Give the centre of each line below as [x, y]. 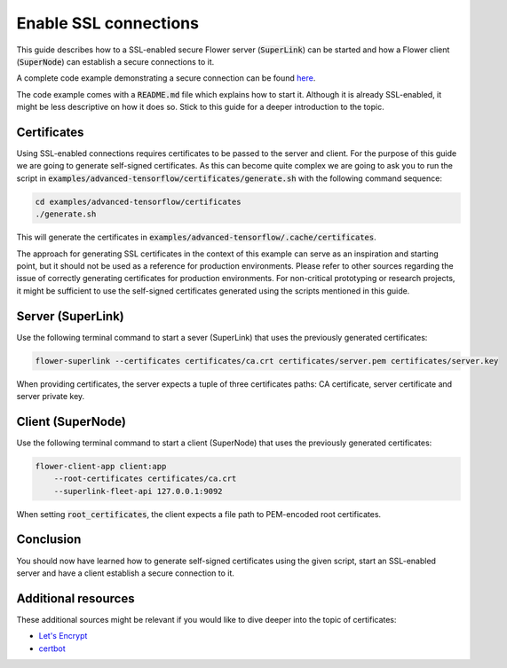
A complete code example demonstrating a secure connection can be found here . [166, 78]
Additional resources [75, 598]
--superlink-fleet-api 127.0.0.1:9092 [138, 491]
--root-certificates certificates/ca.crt [145, 479]
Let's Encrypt [63, 636]
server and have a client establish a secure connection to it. [126, 573]
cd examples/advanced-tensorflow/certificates [138, 201]
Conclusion [49, 540]
